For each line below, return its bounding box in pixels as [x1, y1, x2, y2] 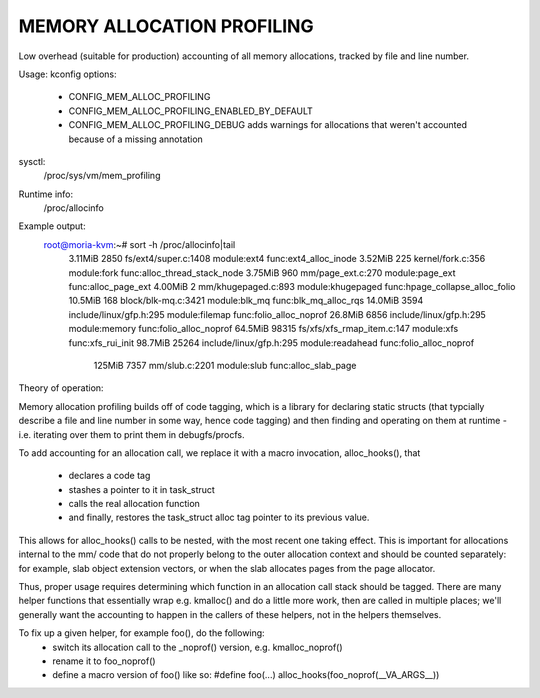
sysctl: [18, 155, 46, 167]
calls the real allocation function [68, 498, 200, 510]
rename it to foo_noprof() [52, 655, 156, 667]
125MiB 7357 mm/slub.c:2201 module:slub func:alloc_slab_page [93, 359, 357, 371]
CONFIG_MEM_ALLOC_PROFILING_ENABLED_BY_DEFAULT [68, 105, 314, 117]
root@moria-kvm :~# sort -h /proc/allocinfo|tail [43, 238, 236, 250]
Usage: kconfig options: [18, 68, 117, 80]
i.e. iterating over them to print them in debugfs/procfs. [18, 428, 245, 440]
